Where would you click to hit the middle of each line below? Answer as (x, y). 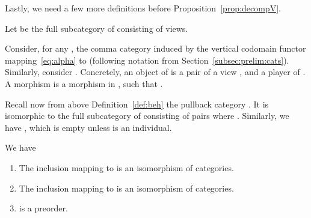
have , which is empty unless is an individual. (88, 127)
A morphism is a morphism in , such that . (84, 83)
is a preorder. (43, 208)
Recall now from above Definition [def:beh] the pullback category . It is (137, 104)
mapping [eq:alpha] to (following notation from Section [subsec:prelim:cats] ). (147, 60)
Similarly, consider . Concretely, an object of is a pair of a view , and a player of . (155, 72)
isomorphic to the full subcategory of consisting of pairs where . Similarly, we (147, 116)
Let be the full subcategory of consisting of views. (97, 28)
